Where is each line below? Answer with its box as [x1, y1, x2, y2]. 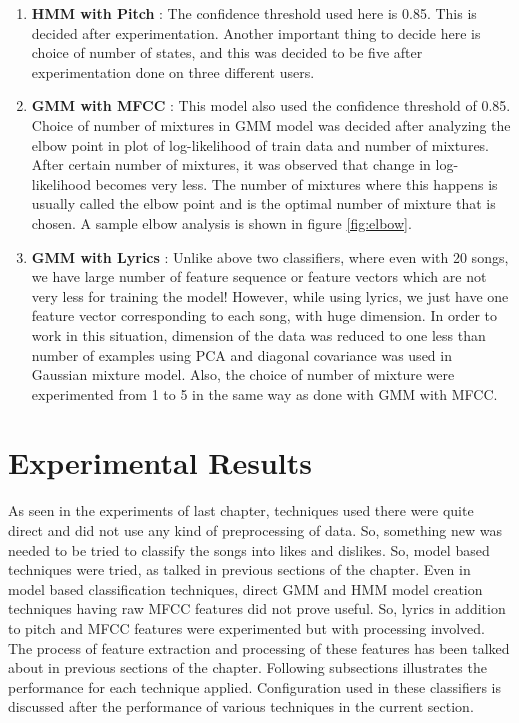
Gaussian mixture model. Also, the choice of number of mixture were [31, 364, 455, 385]
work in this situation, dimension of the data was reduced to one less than [31, 324, 486, 345]
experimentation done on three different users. [31, 61, 315, 82]
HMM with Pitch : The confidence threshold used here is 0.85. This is [31, 3, 477, 23]
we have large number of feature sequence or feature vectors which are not [31, 266, 487, 287]
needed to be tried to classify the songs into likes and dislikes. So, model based [8, 539, 490, 560]
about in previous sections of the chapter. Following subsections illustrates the [8, 657, 487, 678]
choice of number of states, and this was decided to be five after [31, 42, 423, 63]
